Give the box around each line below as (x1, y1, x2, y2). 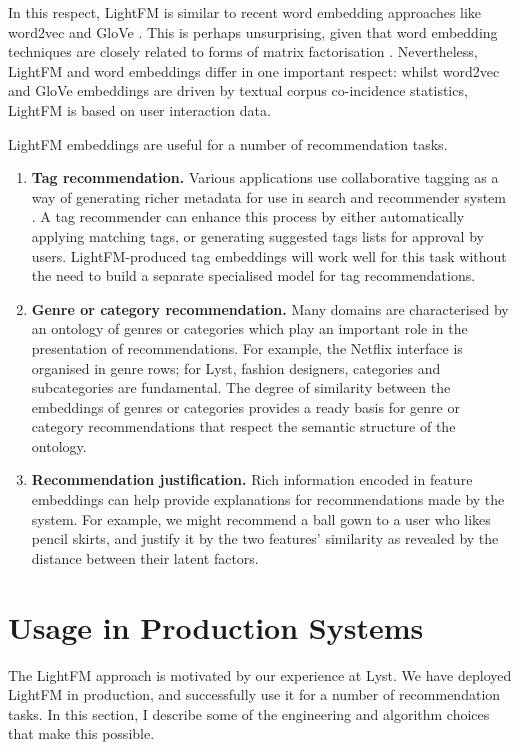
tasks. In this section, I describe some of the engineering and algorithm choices (8, 703, 490, 724)
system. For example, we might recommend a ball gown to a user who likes (31, 508, 491, 529)
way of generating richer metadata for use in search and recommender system (31, 186, 506, 207)
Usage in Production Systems (8, 606, 424, 647)
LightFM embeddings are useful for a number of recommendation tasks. (8, 133, 448, 154)
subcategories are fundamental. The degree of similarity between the (31, 377, 451, 398)
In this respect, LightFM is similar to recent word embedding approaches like (8, 2, 482, 22)
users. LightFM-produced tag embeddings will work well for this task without (31, 245, 507, 266)
